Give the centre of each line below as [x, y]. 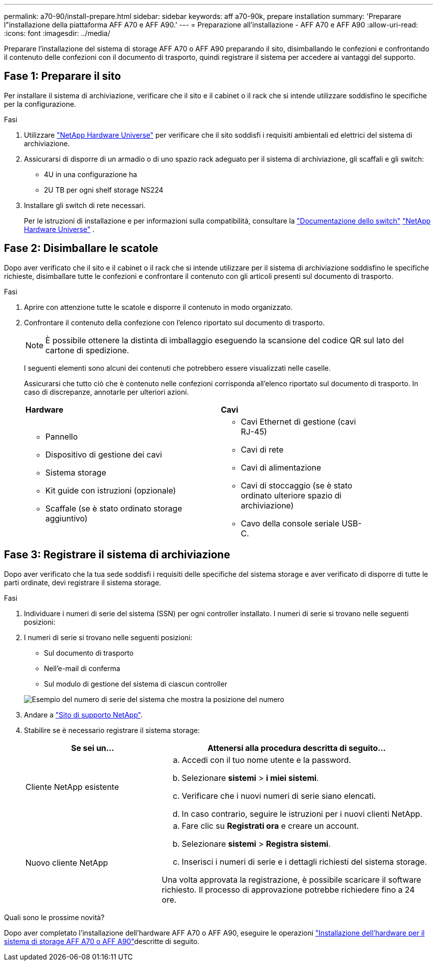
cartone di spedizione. [87, 350]
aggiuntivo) [67, 518]
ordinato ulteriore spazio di [291, 495]
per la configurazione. [40, 104]
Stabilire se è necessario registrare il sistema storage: [112, 730]
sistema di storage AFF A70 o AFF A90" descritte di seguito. [102, 941]
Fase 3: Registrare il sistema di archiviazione [117, 555]
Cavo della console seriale [290, 523]
